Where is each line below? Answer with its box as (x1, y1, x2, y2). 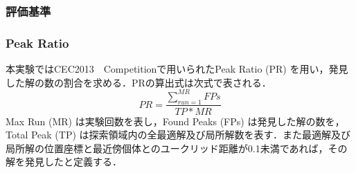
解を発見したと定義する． (6, 154, 122, 169)
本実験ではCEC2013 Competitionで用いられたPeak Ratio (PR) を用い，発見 (6, 62, 348, 76)
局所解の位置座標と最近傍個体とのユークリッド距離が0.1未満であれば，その (6, 140, 348, 155)
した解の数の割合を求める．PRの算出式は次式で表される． (6, 75, 272, 89)
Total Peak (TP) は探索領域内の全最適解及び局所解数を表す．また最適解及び (6, 127, 350, 142)
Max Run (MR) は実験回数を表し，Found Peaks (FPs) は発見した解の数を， (6, 113, 345, 128)
